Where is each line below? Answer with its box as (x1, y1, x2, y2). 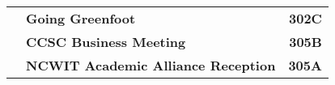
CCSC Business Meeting (26, 32, 186, 51)
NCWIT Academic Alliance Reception (26, 56, 276, 74)
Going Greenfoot (26, 9, 136, 28)
